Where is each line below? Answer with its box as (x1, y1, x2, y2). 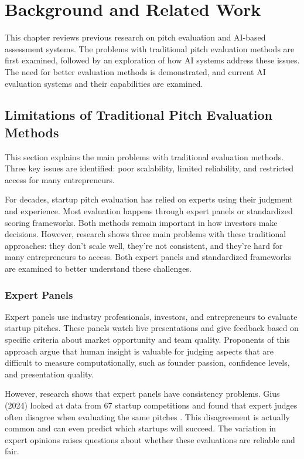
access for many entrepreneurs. (5, 173, 115, 185)
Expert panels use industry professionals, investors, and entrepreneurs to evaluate (5, 310, 298, 322)
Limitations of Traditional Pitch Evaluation (5, 106, 273, 124)
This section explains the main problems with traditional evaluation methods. (5, 150, 284, 163)
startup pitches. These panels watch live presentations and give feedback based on (5, 322, 299, 334)
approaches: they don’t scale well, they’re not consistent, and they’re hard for (5, 239, 283, 251)
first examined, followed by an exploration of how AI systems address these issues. (5, 54, 300, 66)
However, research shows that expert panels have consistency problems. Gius (5, 387, 280, 400)
